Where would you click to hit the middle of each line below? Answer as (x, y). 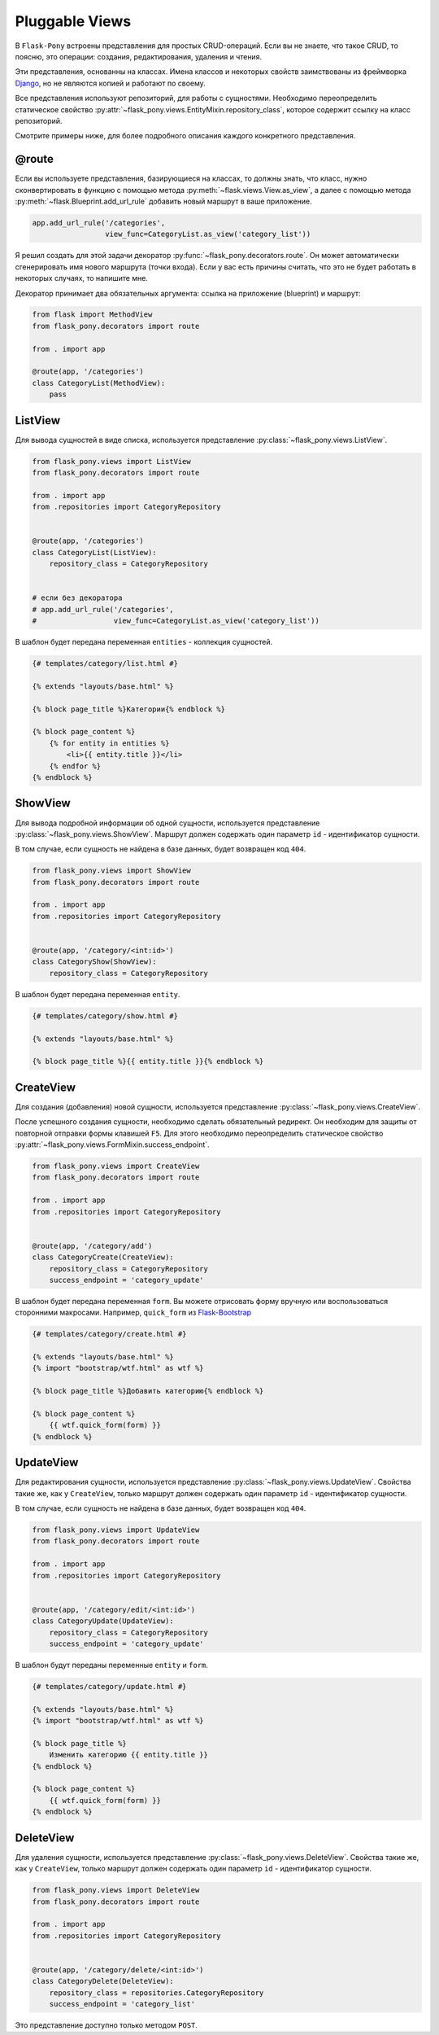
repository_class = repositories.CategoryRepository (156, 1993)
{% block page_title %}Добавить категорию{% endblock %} (148, 1391)
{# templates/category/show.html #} (105, 1016)
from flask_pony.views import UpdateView (116, 1530)
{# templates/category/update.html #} (109, 1686)
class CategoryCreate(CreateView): (103, 1257)
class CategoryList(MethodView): (99, 383)
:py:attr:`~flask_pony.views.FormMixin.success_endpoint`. (113, 1144)
